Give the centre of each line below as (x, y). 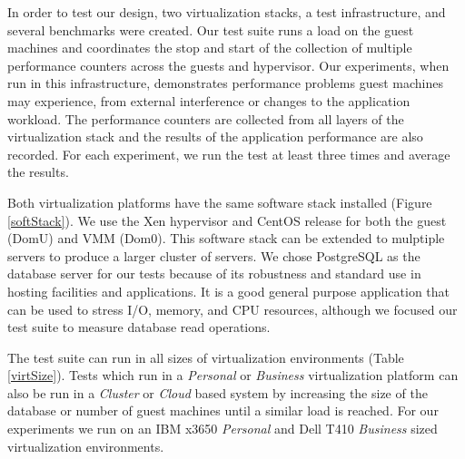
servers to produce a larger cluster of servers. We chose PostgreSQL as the (214, 255)
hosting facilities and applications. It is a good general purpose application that (229, 291)
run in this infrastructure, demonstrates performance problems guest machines (225, 83)
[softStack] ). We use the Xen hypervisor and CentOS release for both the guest (227, 220)
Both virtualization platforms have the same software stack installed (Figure (220, 202)
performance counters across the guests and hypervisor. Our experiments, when (228, 65)
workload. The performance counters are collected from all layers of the (206, 118)
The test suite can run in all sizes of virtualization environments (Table (206, 357)
